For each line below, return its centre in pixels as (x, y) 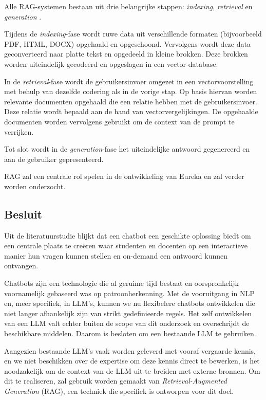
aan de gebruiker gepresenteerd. (54, 159)
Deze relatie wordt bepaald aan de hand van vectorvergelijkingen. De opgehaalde (131, 111)
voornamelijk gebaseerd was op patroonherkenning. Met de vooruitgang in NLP (129, 293)
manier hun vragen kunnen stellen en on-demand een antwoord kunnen (116, 255)
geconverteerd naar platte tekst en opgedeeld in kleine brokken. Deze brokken (126, 54)
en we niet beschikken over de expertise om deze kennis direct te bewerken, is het (132, 361)
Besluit (23, 214)
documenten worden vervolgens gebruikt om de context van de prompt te (119, 121)
